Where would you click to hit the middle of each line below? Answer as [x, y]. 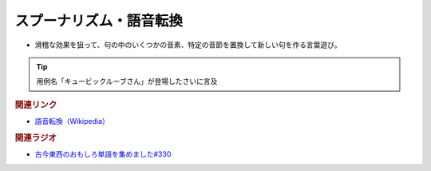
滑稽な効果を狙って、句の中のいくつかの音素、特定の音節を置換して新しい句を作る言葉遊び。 [188, 45]
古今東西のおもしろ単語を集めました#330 [103, 154]
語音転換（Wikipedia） [72, 121]
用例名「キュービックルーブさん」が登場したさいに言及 [127, 82]
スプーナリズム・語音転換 [99, 21]
